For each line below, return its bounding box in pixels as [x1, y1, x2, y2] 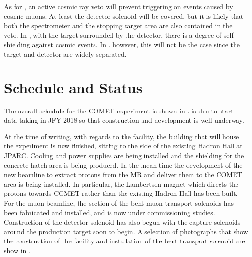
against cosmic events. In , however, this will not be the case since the [32, 39, 240, 49]
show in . [4, 245, 31, 255]
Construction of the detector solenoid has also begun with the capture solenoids [4, 217, 241, 227]
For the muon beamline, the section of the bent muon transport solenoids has [4, 198, 234, 208]
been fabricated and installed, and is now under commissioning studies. [4, 207, 215, 217]
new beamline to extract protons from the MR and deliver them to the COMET [4, 169, 242, 179]
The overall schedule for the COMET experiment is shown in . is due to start [4, 105, 234, 115]
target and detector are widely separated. [4, 48, 126, 59]
